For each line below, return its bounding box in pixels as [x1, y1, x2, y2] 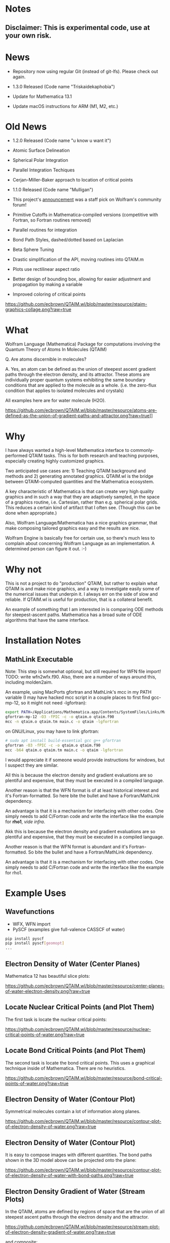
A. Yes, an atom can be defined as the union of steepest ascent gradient [5, 366, 156, 372]
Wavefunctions [5, 907, 55, 916]
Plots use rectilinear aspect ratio [12, 266, 80, 272]
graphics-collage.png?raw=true [5, 306, 72, 312]
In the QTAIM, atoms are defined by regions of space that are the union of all [5, 1209, 165, 1215]
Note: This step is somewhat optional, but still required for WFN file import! [5, 668, 161, 674]
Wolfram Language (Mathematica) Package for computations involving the [5, 341, 160, 347]
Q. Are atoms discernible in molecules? [5, 356, 87, 363]
